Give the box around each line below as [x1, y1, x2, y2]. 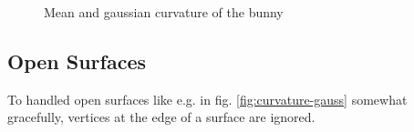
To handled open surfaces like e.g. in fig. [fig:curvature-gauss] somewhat [7, 89, 408, 108]
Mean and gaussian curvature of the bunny [44, 3, 284, 21]
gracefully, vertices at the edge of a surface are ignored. [7, 107, 316, 127]
